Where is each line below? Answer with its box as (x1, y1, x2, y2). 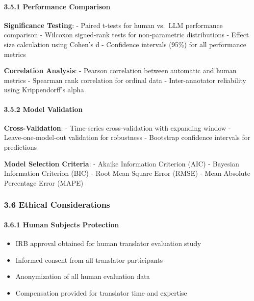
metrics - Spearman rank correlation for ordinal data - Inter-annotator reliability (4, 75, 247, 85)
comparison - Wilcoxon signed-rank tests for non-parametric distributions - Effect (4, 29, 249, 40)
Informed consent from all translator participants (15, 254, 163, 265)
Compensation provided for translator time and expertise (15, 287, 187, 298)
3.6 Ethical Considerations (4, 198, 110, 211)
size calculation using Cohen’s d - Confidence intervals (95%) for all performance (4, 39, 246, 49)
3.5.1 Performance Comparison (4, 1, 111, 11)
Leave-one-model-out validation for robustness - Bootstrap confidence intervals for (4, 132, 251, 142)
